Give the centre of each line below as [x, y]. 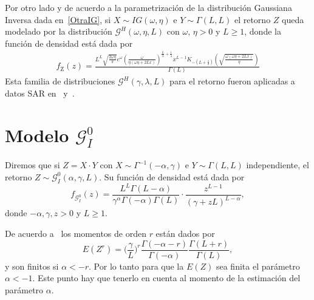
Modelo [37, 135]
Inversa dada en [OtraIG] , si [58, 19]
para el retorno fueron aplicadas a [232, 81]
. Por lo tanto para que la [136, 266]
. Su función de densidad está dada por [172, 176]
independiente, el [278, 165]
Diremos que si [32, 165]
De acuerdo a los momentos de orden [76, 233]
